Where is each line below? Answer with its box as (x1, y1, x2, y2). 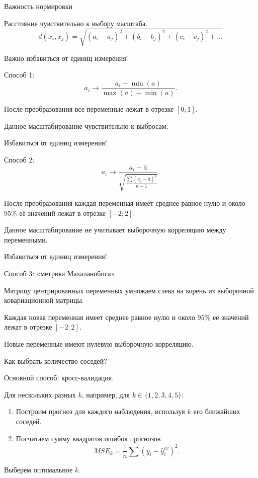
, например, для (81, 389, 130, 400)
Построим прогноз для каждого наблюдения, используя (16, 406, 185, 417)
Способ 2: (4, 154, 35, 165)
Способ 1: (4, 69, 35, 80)
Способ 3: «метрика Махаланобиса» (4, 268, 115, 278)
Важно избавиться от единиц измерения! (4, 52, 128, 63)
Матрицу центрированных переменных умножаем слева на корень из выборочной (4, 285, 254, 295)
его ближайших (193, 406, 240, 417)
